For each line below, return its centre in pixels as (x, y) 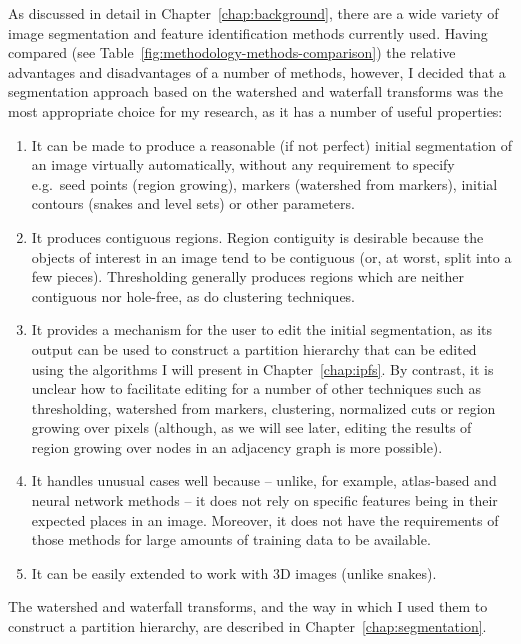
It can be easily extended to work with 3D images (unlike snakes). (234, 572)
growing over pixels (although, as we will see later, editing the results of (251, 427)
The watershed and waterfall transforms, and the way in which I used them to (248, 606)
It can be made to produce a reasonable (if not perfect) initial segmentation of (271, 144)
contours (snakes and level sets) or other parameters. (193, 203)
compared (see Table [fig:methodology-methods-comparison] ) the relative (232, 52)
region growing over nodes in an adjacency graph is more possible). (237, 446)
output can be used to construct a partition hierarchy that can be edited (254, 348)
